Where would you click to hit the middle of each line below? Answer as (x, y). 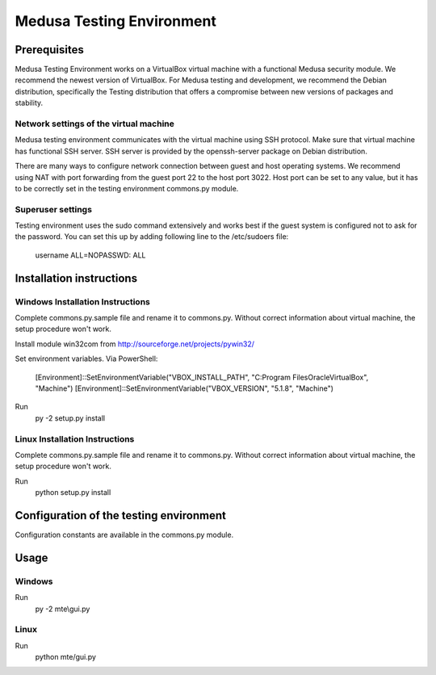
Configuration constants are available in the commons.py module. (124, 535)
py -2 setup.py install (70, 418)
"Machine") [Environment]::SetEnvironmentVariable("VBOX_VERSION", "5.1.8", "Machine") (184, 388)
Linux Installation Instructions (75, 438)
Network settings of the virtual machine (95, 124)
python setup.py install (73, 493)
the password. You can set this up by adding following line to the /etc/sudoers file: (152, 237)
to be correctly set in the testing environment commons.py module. (127, 188)
